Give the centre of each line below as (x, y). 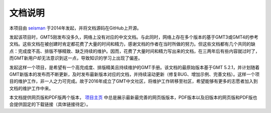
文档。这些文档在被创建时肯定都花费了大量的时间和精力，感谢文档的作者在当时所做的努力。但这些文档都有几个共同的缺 (132, 44)
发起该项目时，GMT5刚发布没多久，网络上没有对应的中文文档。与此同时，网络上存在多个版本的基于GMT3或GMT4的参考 (134, 37)
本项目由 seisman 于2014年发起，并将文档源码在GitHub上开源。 (75, 28)
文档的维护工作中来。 (31, 88)
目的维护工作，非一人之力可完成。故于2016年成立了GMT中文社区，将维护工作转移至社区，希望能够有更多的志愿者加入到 (133, 81)
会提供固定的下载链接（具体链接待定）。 (50, 104)
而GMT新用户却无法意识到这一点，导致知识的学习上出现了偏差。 (76, 58)
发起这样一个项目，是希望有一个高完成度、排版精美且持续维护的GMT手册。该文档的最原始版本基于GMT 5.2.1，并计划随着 (134, 67)
